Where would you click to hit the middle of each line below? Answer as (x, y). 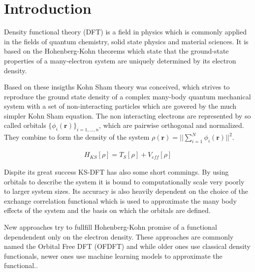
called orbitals (25, 125)
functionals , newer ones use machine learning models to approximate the (113, 256)
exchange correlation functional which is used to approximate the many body (120, 200)
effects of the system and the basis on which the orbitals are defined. (107, 210)
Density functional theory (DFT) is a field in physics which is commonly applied (125, 32)
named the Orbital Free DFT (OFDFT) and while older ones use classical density (127, 246)
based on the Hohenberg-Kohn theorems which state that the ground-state (116, 51)
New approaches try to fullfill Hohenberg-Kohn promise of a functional (111, 227)
